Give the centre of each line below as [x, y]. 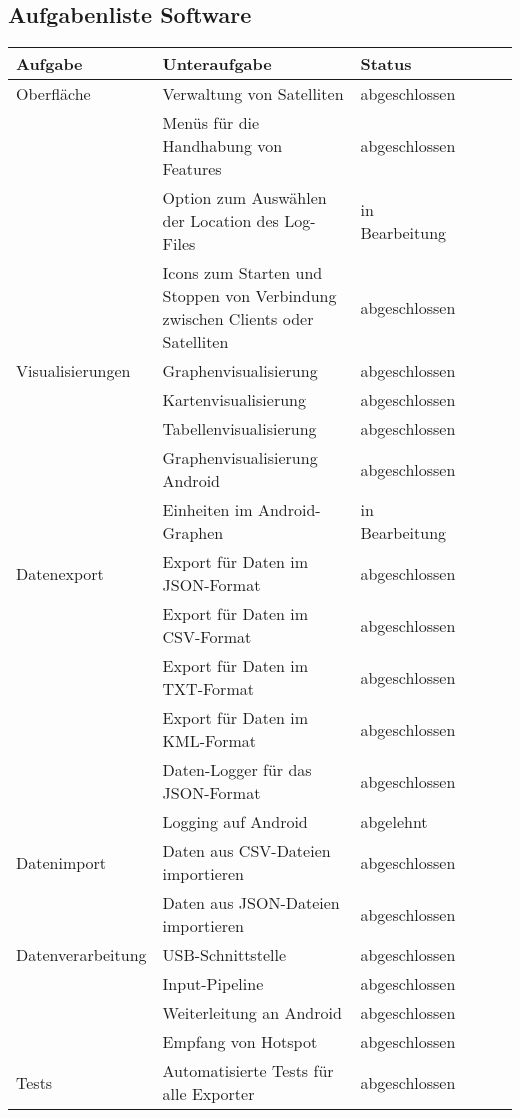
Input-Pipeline [213, 984]
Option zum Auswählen [244, 198]
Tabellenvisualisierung [239, 429]
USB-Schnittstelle [224, 955]
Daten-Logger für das [237, 770]
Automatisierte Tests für [248, 1071]
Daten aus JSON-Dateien [251, 903]
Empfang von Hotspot [240, 1042]
